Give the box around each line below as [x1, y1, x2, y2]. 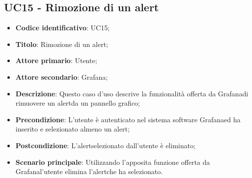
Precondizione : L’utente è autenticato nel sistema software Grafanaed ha [15, 114, 241, 124]
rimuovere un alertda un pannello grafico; [15, 98, 140, 108]
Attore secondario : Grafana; [15, 71, 108, 82]
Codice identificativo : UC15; [15, 22, 110, 33]
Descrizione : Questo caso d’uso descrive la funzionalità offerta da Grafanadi [15, 88, 249, 98]
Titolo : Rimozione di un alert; [15, 39, 108, 49]
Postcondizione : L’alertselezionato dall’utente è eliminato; [15, 140, 196, 150]
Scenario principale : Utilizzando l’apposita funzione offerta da [15, 156, 210, 167]
